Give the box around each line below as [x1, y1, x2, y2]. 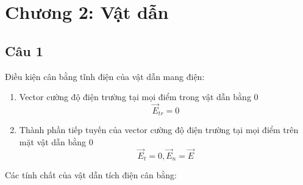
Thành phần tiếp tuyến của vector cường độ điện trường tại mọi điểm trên [19, 123, 299, 136]
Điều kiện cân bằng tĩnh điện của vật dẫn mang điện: [5, 70, 205, 82]
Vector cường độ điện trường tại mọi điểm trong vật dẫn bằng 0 [19, 90, 258, 103]
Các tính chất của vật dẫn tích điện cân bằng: [5, 169, 177, 181]
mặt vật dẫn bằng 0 [19, 136, 93, 148]
